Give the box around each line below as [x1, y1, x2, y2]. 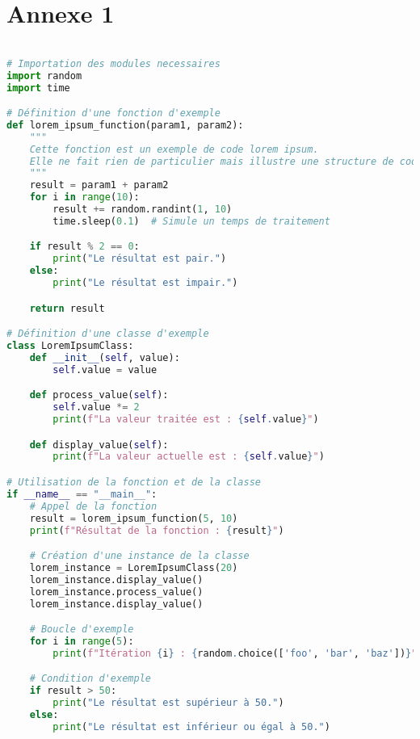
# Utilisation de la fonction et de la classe [6, 477, 261, 488]
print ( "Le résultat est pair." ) [52, 253, 227, 265]
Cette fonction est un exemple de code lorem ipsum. [29, 143, 319, 155]
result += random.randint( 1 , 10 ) [52, 204, 233, 216]
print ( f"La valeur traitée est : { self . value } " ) [52, 414, 319, 426]
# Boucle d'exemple [29, 624, 134, 636]
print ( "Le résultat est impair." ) [52, 277, 238, 289]
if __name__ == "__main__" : [6, 488, 157, 500]
